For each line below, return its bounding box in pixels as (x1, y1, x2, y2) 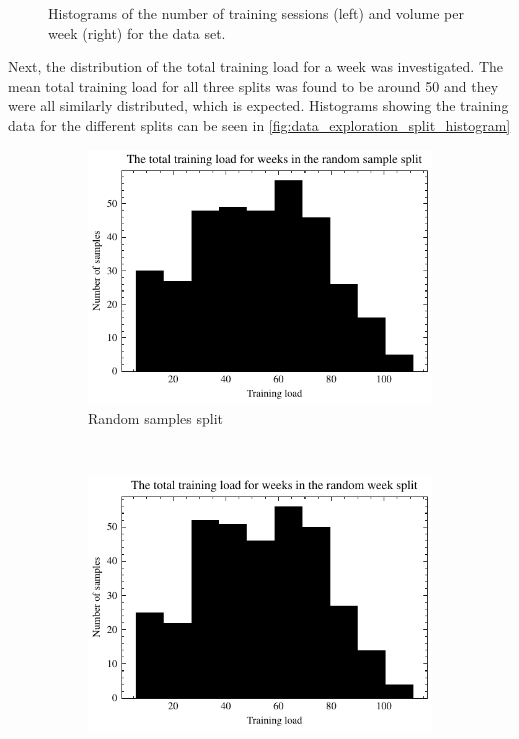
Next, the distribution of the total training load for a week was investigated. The (8, 56, 504, 77)
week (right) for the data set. (48, 22, 226, 43)
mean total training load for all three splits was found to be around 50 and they (8, 75, 499, 96)
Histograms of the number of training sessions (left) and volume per (48, 3, 464, 23)
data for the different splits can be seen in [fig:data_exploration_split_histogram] (8, 114, 511, 135)
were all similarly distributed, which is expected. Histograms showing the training (8, 95, 509, 116)
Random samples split (88, 407, 223, 428)
